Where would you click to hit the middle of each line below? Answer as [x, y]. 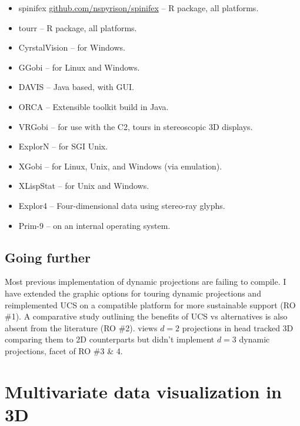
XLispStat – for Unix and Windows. [84, 186]
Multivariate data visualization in [143, 391]
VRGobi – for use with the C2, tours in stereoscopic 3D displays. [136, 126]
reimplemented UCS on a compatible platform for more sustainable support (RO [150, 304]
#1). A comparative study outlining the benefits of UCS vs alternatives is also [146, 316]
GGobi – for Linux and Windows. [79, 67]
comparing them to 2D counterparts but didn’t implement [110, 339]
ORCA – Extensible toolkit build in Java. [94, 106]
